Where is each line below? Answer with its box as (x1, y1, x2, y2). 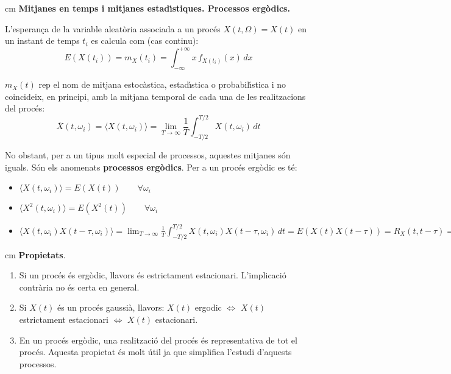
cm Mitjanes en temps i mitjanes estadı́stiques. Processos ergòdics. (5, 2, 290, 14)
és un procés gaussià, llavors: (57, 301, 165, 314)
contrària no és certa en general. (19, 280, 140, 293)
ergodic (194, 301, 222, 314)
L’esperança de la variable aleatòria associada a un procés (5, 22, 221, 35)
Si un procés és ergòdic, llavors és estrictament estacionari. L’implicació (19, 269, 286, 281)
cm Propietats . (5, 248, 66, 261)
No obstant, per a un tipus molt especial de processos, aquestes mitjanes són (5, 149, 291, 161)
